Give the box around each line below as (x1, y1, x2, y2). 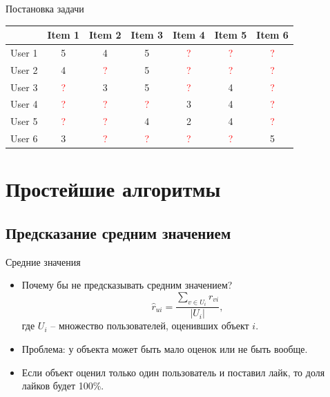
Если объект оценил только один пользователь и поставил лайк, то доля (21, 365, 325, 379)
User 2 (10, 62, 38, 77)
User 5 (10, 114, 38, 128)
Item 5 (214, 28, 247, 42)
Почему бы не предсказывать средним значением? (21, 278, 233, 292)
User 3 (10, 79, 38, 94)
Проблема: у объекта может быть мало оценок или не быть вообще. (21, 342, 308, 356)
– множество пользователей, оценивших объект (50, 318, 249, 333)
